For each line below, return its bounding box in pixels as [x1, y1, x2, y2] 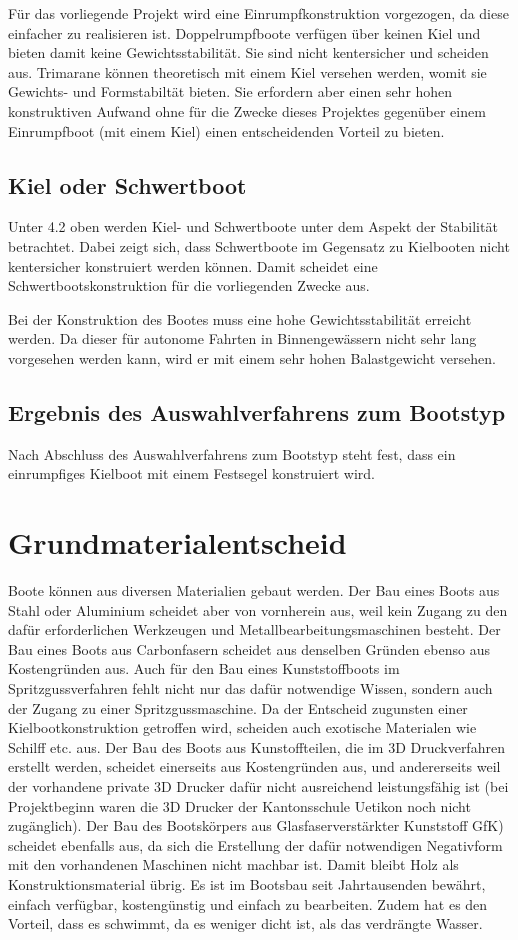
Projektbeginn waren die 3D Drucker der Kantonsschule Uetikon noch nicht [8, 795, 471, 816]
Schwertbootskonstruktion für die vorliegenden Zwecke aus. [8, 275, 370, 296]
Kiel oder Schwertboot [8, 169, 247, 200]
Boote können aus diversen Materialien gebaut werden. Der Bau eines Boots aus [8, 580, 500, 601]
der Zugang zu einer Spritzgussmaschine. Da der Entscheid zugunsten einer [8, 697, 468, 718]
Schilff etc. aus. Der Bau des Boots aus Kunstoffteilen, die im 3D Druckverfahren [8, 736, 505, 757]
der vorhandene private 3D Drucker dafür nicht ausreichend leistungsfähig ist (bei [8, 775, 509, 796]
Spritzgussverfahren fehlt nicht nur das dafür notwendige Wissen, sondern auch [8, 678, 493, 698]
